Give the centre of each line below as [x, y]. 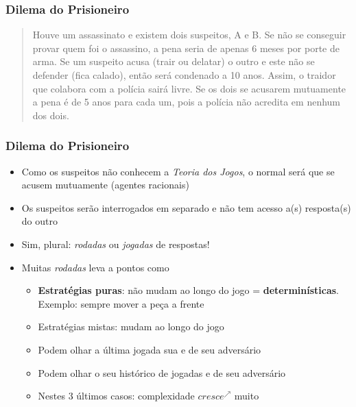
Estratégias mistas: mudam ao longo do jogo [131, 326]
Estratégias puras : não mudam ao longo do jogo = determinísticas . [188, 290]
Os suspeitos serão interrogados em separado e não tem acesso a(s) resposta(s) [186, 207]
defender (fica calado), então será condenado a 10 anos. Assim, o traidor [184, 75]
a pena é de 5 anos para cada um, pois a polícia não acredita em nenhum [187, 102]
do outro [39, 221]
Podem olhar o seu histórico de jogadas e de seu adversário [162, 372]
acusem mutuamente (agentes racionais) [105, 185]
